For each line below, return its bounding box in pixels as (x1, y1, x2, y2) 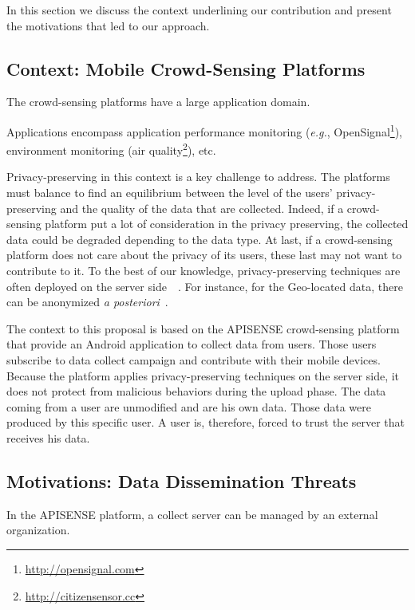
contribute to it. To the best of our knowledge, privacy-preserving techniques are (6, 262, 401, 279)
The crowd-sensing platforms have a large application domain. (6, 93, 310, 110)
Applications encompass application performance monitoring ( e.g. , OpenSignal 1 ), (6, 120, 402, 140)
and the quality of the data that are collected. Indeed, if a (60, 199, 344, 216)
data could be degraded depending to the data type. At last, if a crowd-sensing (6, 230, 393, 247)
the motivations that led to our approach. (6, 17, 210, 33)
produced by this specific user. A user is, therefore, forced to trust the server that (6, 414, 405, 431)
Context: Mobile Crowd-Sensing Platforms (6, 56, 366, 81)
